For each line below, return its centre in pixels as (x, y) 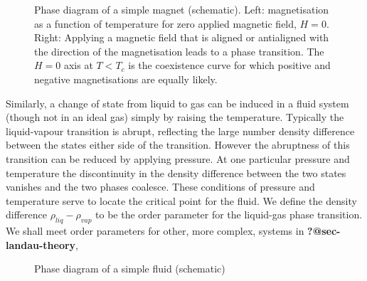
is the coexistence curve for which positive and (229, 65)
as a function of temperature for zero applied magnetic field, (165, 23)
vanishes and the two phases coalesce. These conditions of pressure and (160, 187)
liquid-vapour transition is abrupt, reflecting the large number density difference (180, 131)
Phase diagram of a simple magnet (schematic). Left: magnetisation (182, 9)
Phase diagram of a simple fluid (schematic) (130, 269)
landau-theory (41, 244)
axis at (78, 65)
